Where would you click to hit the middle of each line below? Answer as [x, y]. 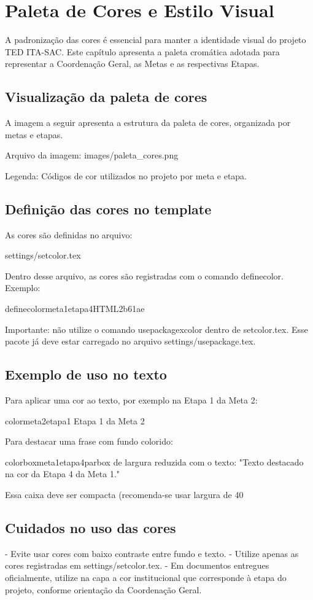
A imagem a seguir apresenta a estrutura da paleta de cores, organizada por [148, 123]
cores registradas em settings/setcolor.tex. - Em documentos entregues [137, 565]
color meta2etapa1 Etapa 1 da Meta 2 [75, 420]
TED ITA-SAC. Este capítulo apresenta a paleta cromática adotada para [142, 51]
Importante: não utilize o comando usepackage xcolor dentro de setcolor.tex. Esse [156, 329]
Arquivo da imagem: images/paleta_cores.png [92, 155]
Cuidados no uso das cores [91, 528]
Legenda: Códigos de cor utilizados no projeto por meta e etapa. [126, 175]
